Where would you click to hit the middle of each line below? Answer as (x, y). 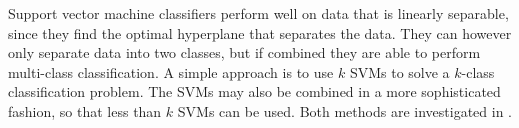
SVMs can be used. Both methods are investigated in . (344, 110)
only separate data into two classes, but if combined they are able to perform (244, 52)
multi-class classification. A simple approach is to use (171, 71)
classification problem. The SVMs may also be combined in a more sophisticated (254, 91)
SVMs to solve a (399, 71)
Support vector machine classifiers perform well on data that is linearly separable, (258, 13)
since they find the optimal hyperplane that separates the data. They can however (260, 32)
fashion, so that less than (85, 110)
